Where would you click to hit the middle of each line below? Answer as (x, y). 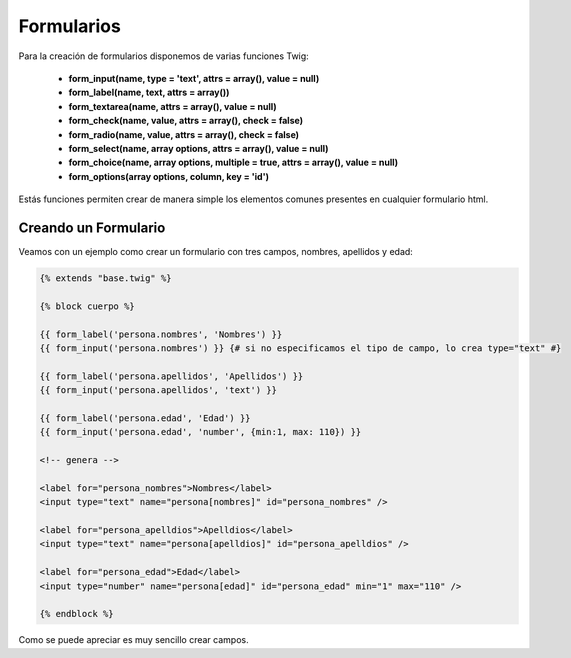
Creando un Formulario (92, 227)
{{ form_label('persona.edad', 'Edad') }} (145, 418)
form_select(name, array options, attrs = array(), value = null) (198, 148)
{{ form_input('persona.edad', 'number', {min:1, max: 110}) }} (200, 432)
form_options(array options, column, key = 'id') (169, 176)
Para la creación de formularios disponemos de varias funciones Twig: (163, 56)
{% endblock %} (76, 614)
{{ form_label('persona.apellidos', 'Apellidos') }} (171, 376)
